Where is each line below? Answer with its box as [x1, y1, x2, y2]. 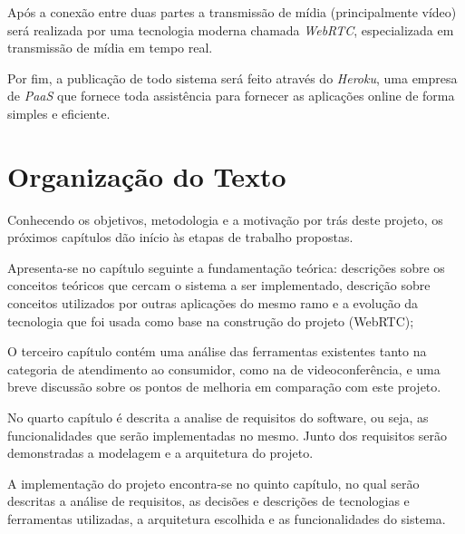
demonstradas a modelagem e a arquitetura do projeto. [7, 443, 314, 462]
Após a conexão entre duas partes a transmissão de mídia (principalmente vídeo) [7, 3, 457, 21]
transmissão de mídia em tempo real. [7, 38, 213, 57]
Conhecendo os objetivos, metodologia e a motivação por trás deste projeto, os [7, 209, 443, 228]
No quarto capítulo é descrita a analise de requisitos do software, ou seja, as [7, 408, 429, 427]
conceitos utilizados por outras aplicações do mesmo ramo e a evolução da [7, 294, 419, 313]
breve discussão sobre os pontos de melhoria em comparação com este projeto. [7, 377, 441, 396]
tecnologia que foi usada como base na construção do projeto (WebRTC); [7, 311, 414, 330]
